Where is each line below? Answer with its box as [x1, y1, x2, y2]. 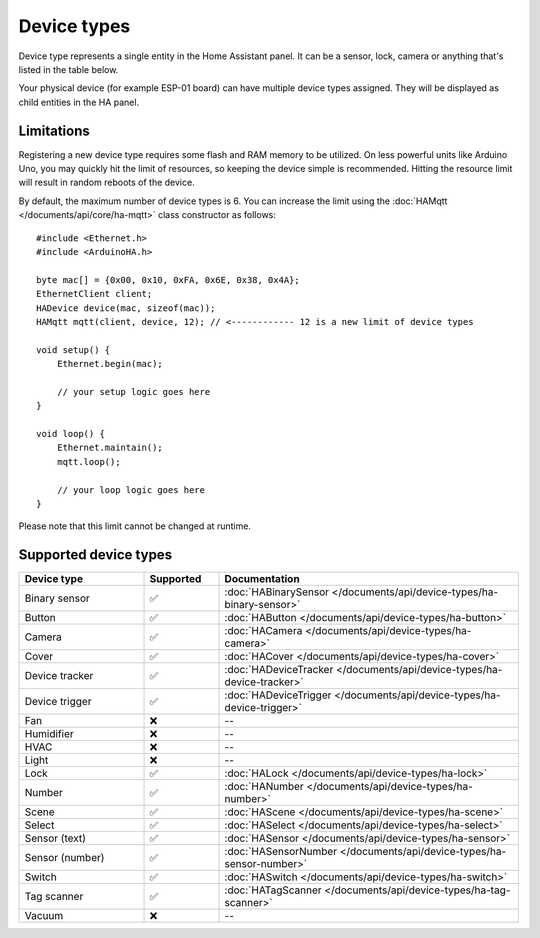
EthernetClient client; [36, 288, 153, 300]
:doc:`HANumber [224, 780, 304, 794]
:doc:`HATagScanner [224, 883, 322, 897]
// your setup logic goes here [56, 386, 211, 397]
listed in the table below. [18, 63, 119, 75]
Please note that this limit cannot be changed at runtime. [18, 520, 252, 532]
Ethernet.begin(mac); [56, 358, 164, 370]
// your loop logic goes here [56, 484, 205, 495]
